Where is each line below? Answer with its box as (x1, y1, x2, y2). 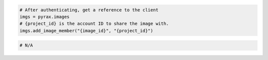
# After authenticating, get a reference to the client (19, 7, 159, 12)
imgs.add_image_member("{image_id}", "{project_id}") (19, 28, 153, 33)
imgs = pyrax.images (19, 14, 69, 19)
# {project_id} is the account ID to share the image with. (19, 21, 169, 27)
